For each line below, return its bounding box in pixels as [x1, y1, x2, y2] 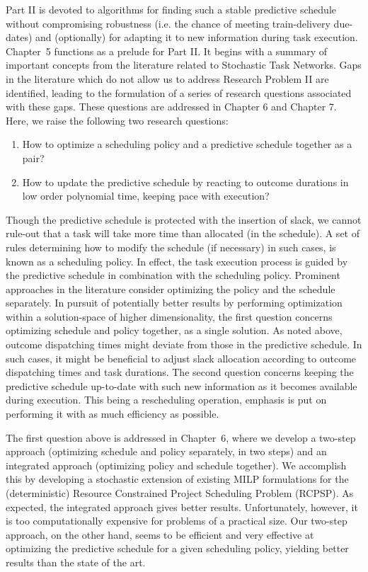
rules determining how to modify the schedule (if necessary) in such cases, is [6, 239, 336, 254]
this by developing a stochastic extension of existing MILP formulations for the [6, 471, 349, 486]
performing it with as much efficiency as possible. [6, 406, 219, 421]
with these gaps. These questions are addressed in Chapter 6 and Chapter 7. [6, 99, 337, 114]
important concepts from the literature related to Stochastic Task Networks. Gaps [6, 57, 362, 72]
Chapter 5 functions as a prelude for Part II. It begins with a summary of [6, 43, 328, 58]
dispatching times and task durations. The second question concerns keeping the [6, 365, 354, 379]
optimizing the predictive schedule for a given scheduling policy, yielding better [6, 541, 349, 556]
